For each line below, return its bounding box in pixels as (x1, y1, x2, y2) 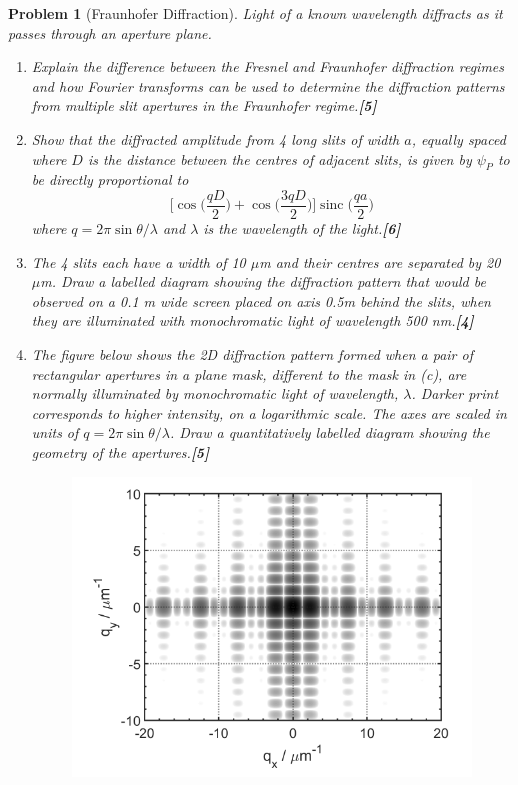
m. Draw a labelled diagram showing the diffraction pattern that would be (40, 271, 486, 292)
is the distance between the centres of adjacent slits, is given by (87, 148, 472, 169)
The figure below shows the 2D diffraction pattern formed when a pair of (31, 343, 473, 364)
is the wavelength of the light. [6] (203, 218, 401, 239)
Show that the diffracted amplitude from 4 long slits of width (31, 128, 400, 149)
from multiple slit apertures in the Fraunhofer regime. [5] (31, 95, 377, 116)
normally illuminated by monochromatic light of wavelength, (31, 383, 399, 404)
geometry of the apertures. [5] (31, 441, 210, 462)
